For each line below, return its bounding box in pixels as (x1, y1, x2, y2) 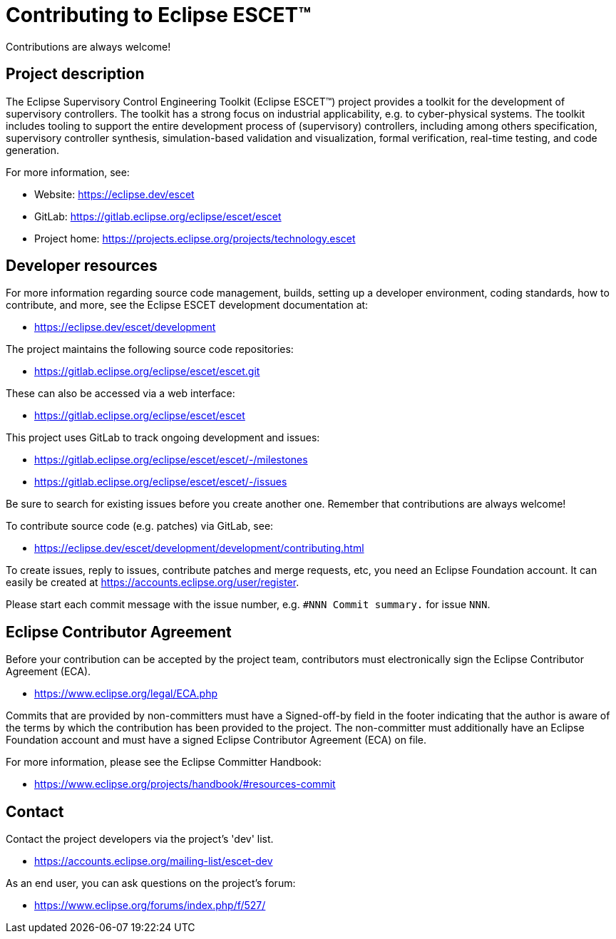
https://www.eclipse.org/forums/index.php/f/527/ (34, 899, 266, 912)
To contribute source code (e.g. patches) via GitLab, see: (6, 520, 274, 533)
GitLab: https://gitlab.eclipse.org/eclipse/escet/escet (34, 210, 282, 222)
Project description (6, 65, 145, 83)
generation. (6, 143, 59, 156)
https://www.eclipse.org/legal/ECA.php (34, 687, 217, 700)
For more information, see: (6, 165, 130, 178)
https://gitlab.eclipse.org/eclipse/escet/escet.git (34, 365, 260, 378)
